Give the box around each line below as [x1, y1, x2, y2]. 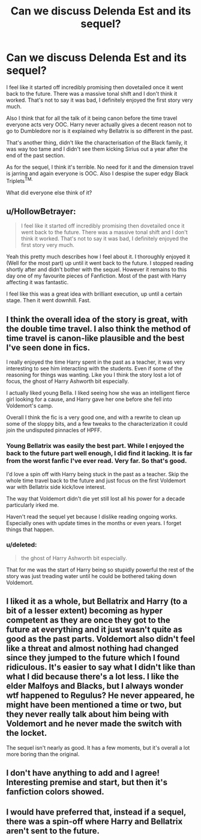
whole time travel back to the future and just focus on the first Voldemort [6, 477, 186, 484]
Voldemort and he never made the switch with [6, 718, 182, 729]
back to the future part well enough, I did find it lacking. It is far [6, 449, 193, 458]
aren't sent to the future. [6, 826, 100, 836]
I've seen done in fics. [6, 342, 91, 353]
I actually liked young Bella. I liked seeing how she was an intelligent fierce [6, 390, 190, 397]
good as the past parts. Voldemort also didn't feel [6, 634, 195, 644]
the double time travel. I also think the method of [6, 323, 191, 334]
